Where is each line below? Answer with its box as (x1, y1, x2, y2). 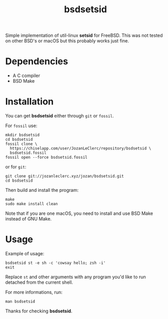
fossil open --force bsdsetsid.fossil (5, 155, 88, 160)
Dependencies (5, 56, 68, 67)
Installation (5, 96, 54, 108)
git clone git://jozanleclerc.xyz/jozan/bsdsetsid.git (5, 174, 124, 179)
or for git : (5, 164, 26, 170)
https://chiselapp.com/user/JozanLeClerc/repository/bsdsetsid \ (10, 146, 152, 151)
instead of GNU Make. (5, 216, 52, 222)
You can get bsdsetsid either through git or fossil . (5, 113, 114, 119)
